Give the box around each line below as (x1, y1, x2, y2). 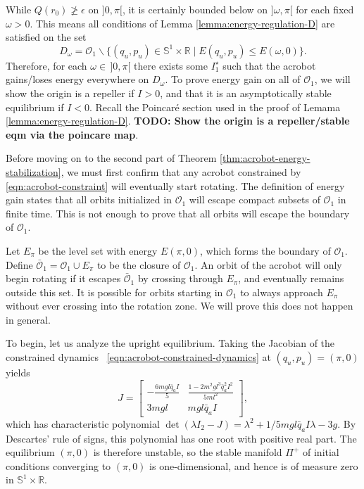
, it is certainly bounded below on (122, 2, 268, 16)
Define (6, 257, 33, 272)
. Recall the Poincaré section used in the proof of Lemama (89, 99, 341, 114)
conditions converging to (6, 458, 111, 473)
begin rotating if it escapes (6, 271, 121, 286)
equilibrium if (6, 99, 64, 114)
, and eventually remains (238, 271, 344, 286)
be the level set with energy (38, 243, 158, 258)
